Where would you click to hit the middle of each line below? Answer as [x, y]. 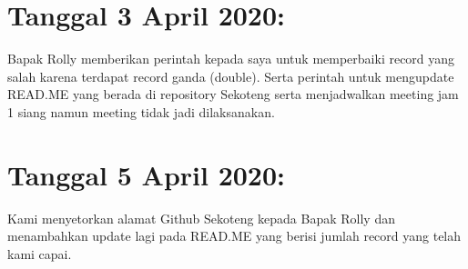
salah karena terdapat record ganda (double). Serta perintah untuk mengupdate [231, 76]
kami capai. [40, 253]
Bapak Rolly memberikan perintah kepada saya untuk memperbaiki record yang [231, 59]
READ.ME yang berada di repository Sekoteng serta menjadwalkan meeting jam [233, 94]
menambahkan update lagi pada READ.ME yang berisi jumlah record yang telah [234, 236]
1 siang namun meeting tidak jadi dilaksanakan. [141, 111]
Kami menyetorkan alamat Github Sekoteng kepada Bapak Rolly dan [201, 218]
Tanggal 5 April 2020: [147, 174]
